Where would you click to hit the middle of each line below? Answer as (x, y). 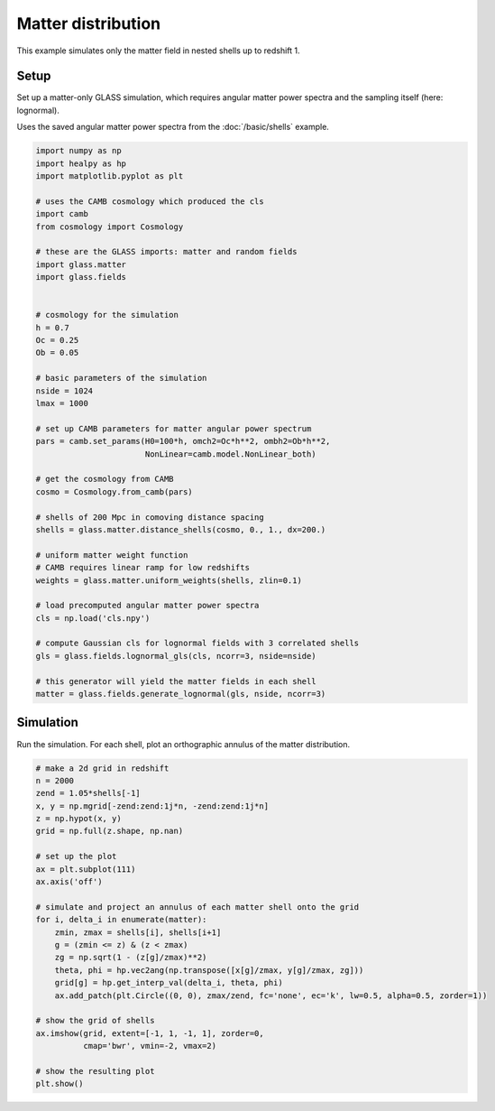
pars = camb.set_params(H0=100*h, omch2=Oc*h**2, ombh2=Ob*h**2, (183, 441)
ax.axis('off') (69, 882)
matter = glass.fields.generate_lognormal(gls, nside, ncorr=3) (181, 694)
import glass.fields (81, 277)
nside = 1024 (64, 391)
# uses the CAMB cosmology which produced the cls (150, 201)
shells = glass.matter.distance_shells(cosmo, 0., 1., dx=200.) (181, 529)
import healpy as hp (81, 163)
